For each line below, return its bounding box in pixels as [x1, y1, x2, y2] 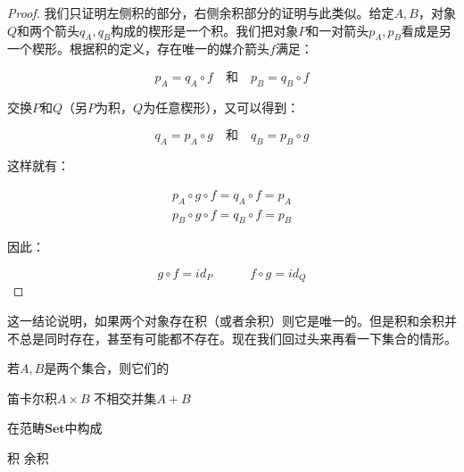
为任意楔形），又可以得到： [143, 97, 300, 116]
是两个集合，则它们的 [44, 359, 170, 377]
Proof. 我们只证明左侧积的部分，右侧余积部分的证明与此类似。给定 [7, 4, 394, 21]
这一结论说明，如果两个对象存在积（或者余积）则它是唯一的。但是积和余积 [7, 311, 444, 330]
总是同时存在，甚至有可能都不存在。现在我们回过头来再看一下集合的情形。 [19, 328, 457, 347]
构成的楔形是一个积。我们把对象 [111, 21, 299, 39]
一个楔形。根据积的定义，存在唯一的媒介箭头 [7, 39, 269, 58]
